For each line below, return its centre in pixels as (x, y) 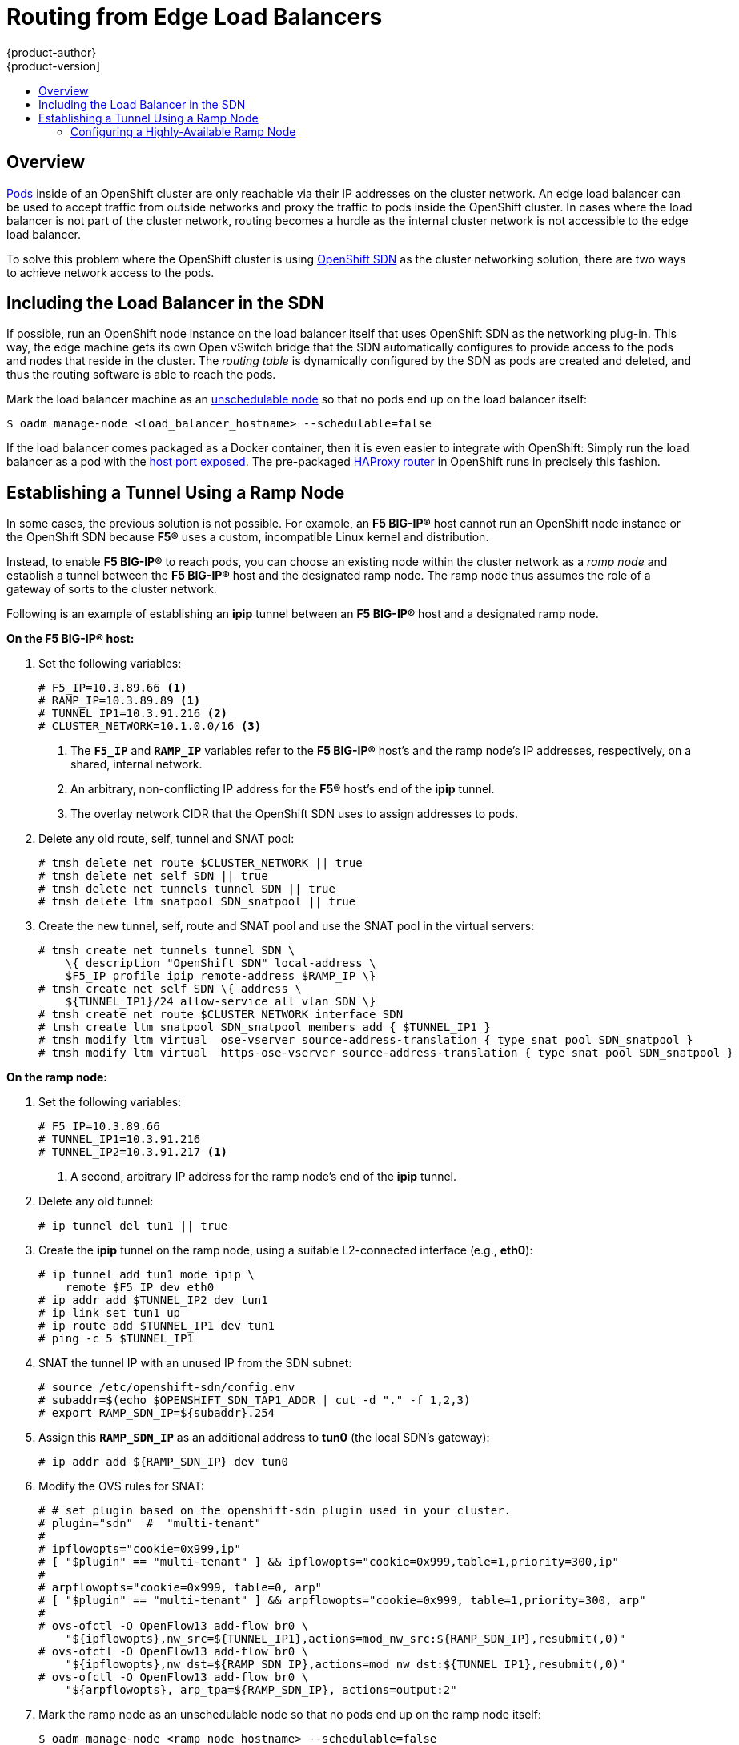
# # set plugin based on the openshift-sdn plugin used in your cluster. (275, 1511)
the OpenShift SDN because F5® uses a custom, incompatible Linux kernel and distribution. (248, 537)
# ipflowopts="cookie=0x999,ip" (140, 1549)
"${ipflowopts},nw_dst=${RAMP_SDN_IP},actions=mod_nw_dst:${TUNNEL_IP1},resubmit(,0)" (345, 1665)
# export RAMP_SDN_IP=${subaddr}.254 (157, 1413)
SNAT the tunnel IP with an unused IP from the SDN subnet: (195, 1363)
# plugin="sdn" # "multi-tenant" (150, 1524)
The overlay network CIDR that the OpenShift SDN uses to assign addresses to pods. (294, 814)
